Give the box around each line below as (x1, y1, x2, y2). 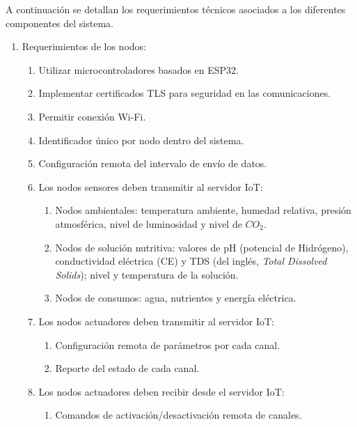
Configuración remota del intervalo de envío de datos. (38, 156, 267, 171)
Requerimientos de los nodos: (22, 39, 146, 54)
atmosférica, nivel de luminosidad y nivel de (55, 216, 242, 231)
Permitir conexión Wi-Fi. (38, 109, 146, 123)
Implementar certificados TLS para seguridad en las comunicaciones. (38, 86, 331, 100)
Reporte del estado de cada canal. (55, 361, 200, 375)
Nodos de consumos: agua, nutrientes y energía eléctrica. (55, 290, 296, 305)
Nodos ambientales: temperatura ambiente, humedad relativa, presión (55, 203, 351, 217)
